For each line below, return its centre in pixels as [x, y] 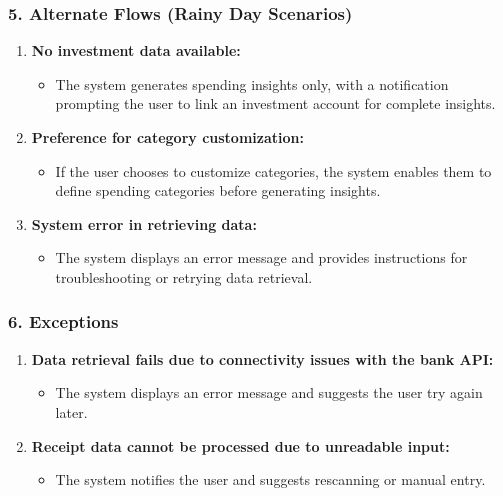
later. [71, 411]
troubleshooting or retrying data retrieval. [184, 276]
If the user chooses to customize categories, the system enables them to [273, 170]
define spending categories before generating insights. [218, 190]
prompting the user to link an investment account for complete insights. [275, 103]
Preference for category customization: [167, 137]
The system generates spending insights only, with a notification [252, 83]
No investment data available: [136, 50]
